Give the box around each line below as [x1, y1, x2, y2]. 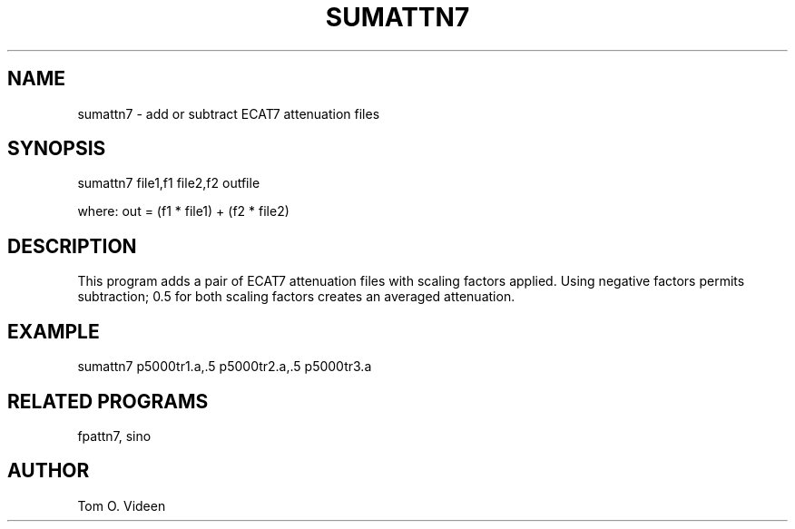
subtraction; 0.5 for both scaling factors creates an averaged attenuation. [77, 289, 515, 305]
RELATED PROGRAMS [7, 389, 209, 413]
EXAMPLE [7, 319, 100, 343]
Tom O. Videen [77, 497, 166, 514]
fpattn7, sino [77, 427, 152, 444]
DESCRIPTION [7, 234, 137, 258]
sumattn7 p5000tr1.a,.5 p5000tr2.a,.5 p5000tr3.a [77, 358, 372, 375]
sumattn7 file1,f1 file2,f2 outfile [77, 175, 260, 191]
